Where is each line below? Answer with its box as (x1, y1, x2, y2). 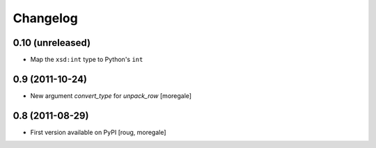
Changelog (13, 10, 78, 26)
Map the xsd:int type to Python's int (30, 56, 143, 64)
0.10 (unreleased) (13, 37, 91, 49)
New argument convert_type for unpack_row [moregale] (30, 91, 191, 100)
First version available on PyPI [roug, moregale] (30, 128, 166, 136)
